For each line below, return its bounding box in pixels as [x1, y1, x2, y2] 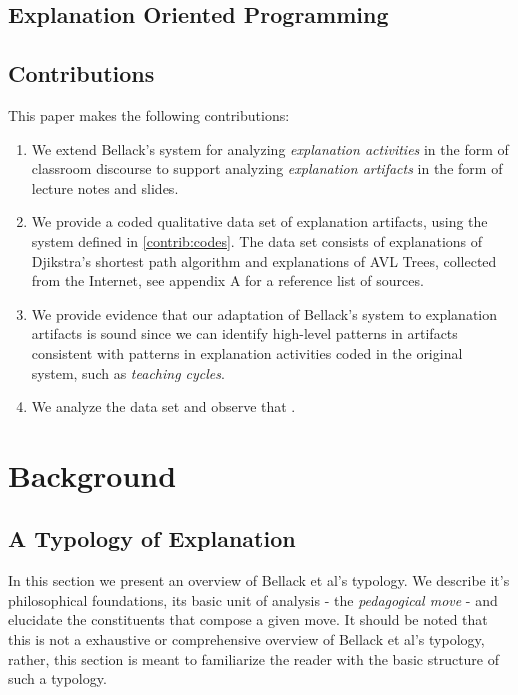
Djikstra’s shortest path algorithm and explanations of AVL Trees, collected [31, 250, 497, 271]
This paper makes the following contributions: [8, 104, 290, 125]
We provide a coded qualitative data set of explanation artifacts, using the [31, 211, 488, 232]
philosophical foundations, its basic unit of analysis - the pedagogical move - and [8, 589, 498, 610]
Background [8, 454, 177, 495]
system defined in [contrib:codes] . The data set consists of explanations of [31, 230, 483, 251]
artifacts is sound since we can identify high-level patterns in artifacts [31, 323, 458, 344]
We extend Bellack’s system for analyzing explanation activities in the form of [31, 138, 509, 159]
